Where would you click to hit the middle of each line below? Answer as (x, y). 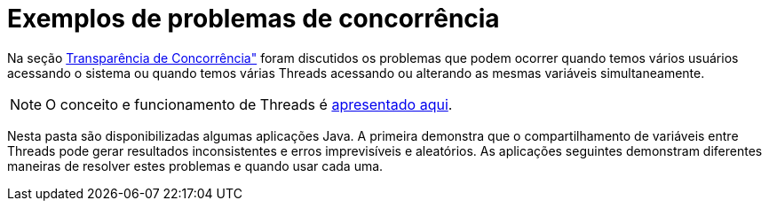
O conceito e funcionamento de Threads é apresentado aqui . (249, 104)
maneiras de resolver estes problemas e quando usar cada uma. (195, 166)
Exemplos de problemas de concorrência (254, 19)
